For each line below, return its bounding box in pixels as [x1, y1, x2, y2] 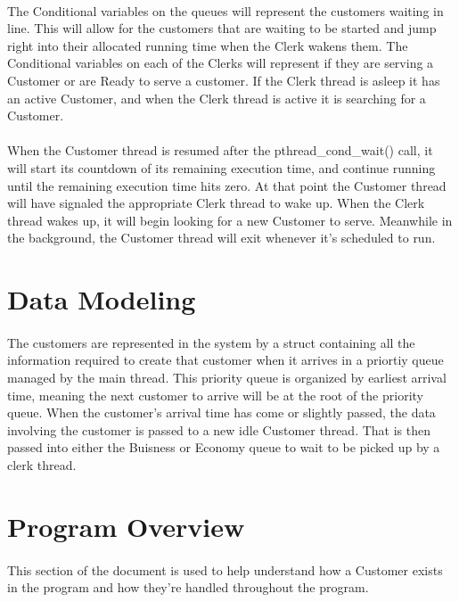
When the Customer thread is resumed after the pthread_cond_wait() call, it [7, 141, 433, 160]
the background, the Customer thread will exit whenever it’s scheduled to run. [7, 228, 436, 247]
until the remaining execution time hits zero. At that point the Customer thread [7, 176, 447, 194]
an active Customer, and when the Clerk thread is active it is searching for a [7, 88, 426, 107]
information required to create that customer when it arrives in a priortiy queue [7, 350, 444, 369]
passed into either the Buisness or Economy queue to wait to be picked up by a [7, 438, 440, 457]
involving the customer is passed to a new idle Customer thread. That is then [7, 420, 430, 439]
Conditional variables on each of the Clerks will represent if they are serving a [7, 54, 434, 72]
